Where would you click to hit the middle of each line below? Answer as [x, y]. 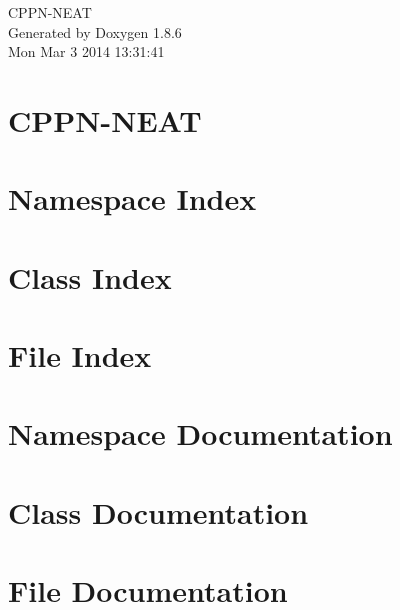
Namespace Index [132, 198]
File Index [80, 355]
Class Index [90, 276]
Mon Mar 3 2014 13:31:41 [86, 51]
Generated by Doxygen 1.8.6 [95, 31]
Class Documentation [158, 511]
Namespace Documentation [200, 433]
